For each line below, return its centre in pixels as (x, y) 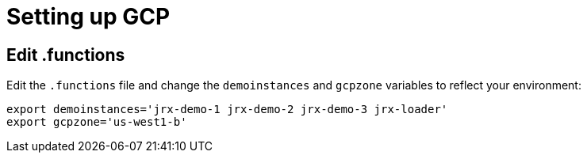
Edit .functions (66, 55)
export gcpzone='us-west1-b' (97, 122)
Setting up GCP (88, 17)
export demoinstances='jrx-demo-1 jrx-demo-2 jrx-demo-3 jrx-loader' (227, 110)
